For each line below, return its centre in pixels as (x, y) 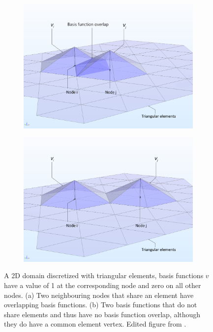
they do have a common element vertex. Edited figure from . (95, 324)
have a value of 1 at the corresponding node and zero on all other (103, 285)
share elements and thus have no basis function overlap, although (102, 314)
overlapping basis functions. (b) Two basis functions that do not (101, 305)
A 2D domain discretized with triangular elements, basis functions (104, 275)
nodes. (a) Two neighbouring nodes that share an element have (99, 295)
